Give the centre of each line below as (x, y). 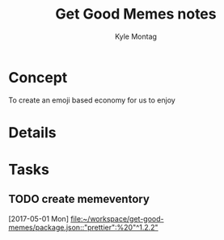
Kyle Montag (136, 36)
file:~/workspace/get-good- (117, 218)
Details (32, 132)
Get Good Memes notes (136, 14)
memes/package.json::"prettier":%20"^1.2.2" (84, 227)
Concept (38, 77)
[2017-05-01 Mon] (38, 218)
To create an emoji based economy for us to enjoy (92, 100)
